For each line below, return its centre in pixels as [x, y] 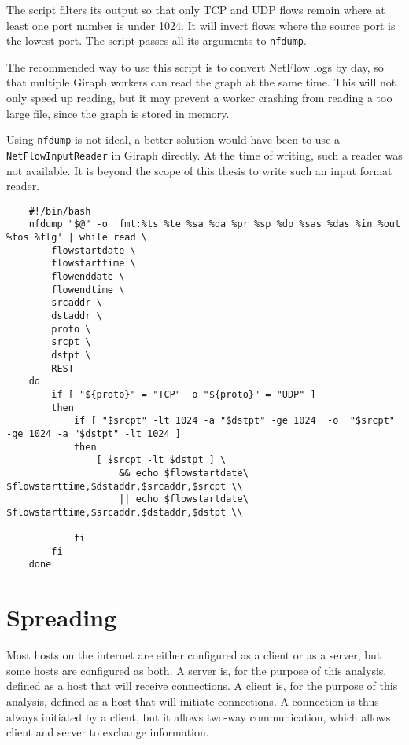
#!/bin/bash [60, 211]
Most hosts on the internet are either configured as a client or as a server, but [194, 655]
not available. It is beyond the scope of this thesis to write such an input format [199, 170]
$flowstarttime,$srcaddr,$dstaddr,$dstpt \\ [125, 512]
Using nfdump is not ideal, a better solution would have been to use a [173, 139]
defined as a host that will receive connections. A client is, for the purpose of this [202, 686]
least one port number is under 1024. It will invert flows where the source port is [201, 25]
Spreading [62, 617]
